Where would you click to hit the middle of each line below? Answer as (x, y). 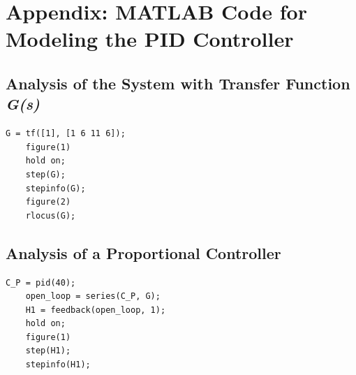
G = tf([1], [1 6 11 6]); (66, 134)
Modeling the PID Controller (150, 39)
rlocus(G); (51, 215)
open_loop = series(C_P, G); (93, 296)
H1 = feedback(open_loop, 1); (96, 310)
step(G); (45, 174)
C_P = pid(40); (41, 282)
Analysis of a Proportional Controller (143, 252)
